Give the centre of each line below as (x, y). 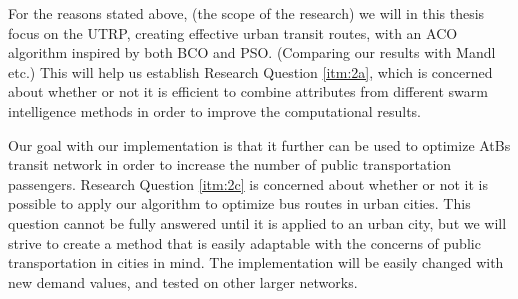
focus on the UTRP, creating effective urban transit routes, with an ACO (233, 32)
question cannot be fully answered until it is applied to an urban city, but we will (257, 222)
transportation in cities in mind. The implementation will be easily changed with (256, 262)
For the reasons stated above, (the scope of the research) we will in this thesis (246, 13)
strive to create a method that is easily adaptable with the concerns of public (244, 242)
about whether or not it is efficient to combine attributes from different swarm (248, 91)
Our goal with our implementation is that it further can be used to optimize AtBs (259, 144)
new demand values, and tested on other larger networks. (183, 281)
